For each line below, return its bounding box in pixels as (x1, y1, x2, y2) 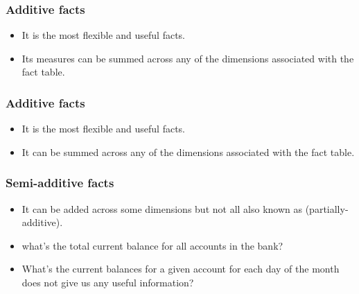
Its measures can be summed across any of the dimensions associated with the (21, 51, 354, 65)
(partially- (305, 201, 349, 216)
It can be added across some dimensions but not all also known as (21, 201, 303, 216)
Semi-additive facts (6, 174, 114, 191)
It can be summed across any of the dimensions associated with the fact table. (21, 144, 355, 159)
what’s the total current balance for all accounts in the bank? (21, 238, 283, 252)
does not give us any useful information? (21, 275, 194, 289)
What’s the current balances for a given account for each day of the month (21, 261, 340, 276)
